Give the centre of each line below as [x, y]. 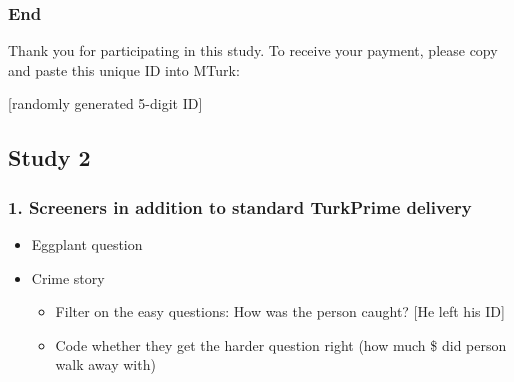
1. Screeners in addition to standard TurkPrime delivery [240, 206]
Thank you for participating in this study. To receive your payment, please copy [253, 50]
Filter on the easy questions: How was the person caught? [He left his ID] [280, 311]
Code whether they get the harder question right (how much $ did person [281, 344]
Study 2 [49, 157]
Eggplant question [87, 244]
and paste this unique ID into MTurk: [124, 69]
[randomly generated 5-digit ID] [105, 103]
